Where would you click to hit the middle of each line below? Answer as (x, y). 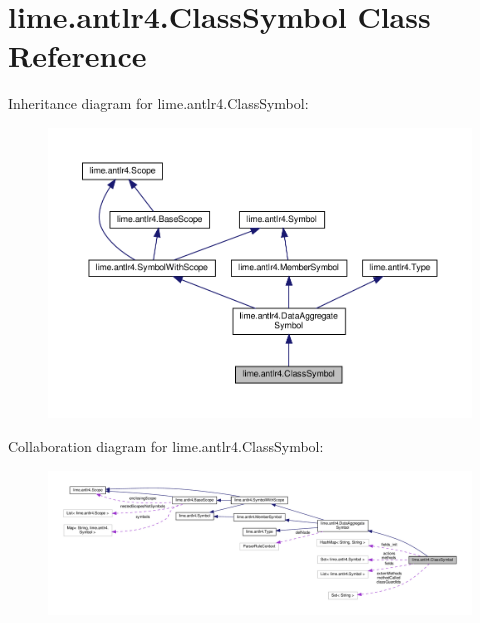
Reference (77, 55)
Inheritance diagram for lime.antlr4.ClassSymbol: (158, 103)
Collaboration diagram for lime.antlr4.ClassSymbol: (166, 445)
